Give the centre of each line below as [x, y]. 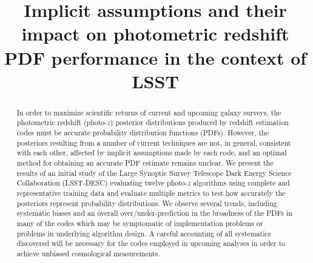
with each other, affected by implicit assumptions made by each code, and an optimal [152, 153]
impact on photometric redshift [155, 34]
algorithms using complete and [241, 183]
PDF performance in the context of [155, 57]
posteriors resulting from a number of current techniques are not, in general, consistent [154, 142]
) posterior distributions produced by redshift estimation [199, 122]
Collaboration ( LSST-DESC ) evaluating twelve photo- [102, 183]
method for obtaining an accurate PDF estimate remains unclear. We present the [145, 163]
